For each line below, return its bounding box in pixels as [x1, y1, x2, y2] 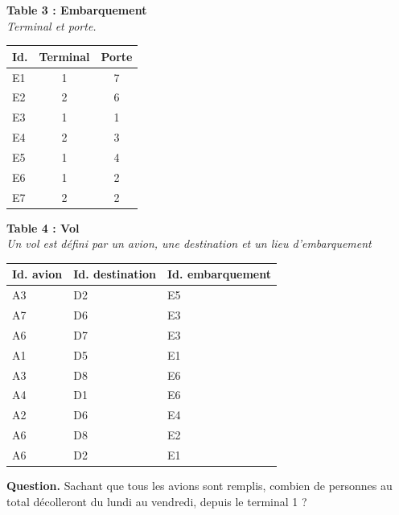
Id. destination [73, 266, 156, 282]
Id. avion [12, 266, 63, 282]
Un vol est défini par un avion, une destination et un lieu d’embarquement [6, 235, 372, 252]
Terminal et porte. [6, 17, 97, 34]
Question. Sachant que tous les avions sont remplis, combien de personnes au [6, 477, 393, 494]
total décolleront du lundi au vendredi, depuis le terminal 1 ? [6, 492, 307, 509]
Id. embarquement [167, 266, 271, 282]
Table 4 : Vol [6, 219, 80, 236]
